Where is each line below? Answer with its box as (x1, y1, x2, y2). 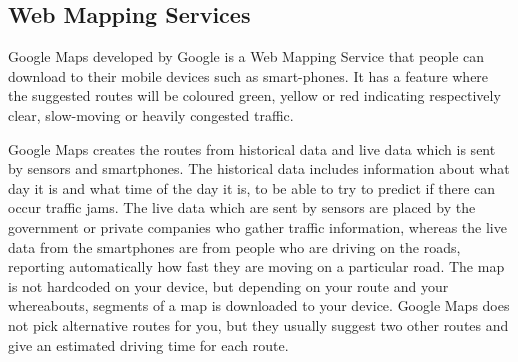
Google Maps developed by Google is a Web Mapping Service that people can (8, 46, 485, 67)
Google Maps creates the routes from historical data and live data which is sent (8, 138, 496, 159)
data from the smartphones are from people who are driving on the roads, (8, 236, 461, 257)
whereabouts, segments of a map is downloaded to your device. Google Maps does (8, 295, 510, 316)
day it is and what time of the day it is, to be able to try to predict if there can (8, 177, 496, 198)
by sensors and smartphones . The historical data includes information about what (8, 158, 510, 179)
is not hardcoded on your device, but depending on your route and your (8, 275, 449, 296)
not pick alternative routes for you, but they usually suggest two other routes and (8, 314, 509, 335)
